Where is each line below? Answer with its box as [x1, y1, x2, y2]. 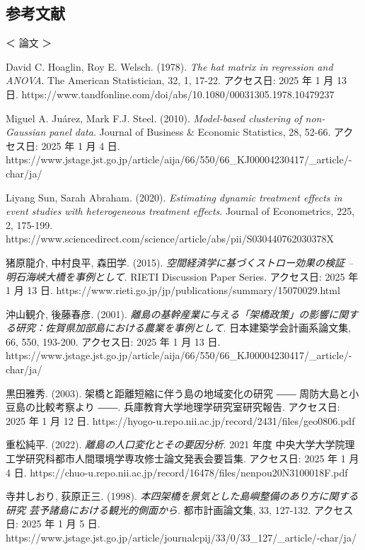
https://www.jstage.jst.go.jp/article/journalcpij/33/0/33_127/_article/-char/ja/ [6, 530, 357, 545]
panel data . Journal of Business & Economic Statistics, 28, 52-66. [49, 124, 331, 139]
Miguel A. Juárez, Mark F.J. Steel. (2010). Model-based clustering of [6, 110, 302, 125]
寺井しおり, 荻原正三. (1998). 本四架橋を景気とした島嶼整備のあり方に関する [6, 488, 359, 503]
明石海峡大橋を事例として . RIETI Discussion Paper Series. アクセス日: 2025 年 [6, 269, 359, 283]
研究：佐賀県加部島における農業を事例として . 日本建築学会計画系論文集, [15, 320, 352, 335]
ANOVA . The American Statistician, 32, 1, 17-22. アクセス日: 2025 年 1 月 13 [6, 73, 347, 88]
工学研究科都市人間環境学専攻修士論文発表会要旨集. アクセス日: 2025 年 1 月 [6, 451, 359, 466]
